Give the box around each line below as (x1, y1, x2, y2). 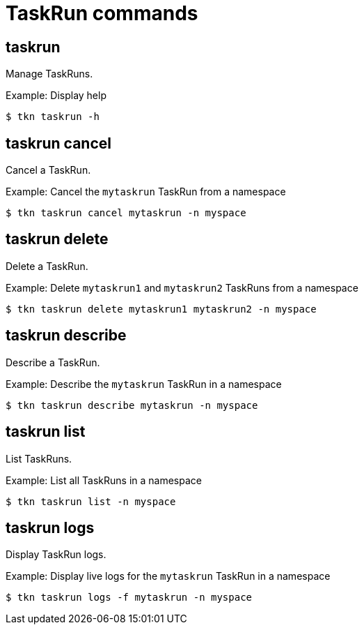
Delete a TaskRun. (6, 260, 88, 272)
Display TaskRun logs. (6, 548, 106, 561)
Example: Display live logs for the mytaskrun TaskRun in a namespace (6, 570, 331, 583)
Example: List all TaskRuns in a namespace (6, 474, 202, 486)
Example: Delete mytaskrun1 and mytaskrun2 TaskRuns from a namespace (6, 281, 358, 294)
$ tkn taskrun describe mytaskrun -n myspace (6, 399, 258, 411)
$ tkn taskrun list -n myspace (6, 495, 176, 507)
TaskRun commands (6, 1, 198, 25)
